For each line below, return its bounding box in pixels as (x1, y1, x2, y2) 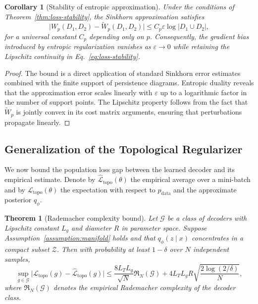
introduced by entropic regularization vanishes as (4, 41, 151, 52)
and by (4, 184, 26, 194)
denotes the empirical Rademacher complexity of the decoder (53, 282, 236, 293)
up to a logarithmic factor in (160, 87, 247, 97)
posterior (4, 194, 32, 205)
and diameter (71, 222, 111, 233)
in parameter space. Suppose (121, 222, 207, 233)
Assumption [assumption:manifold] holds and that (4, 233, 155, 243)
